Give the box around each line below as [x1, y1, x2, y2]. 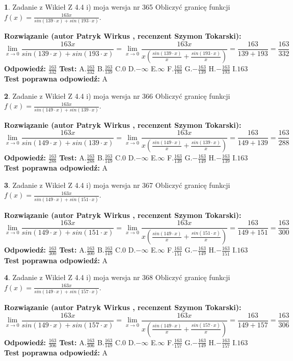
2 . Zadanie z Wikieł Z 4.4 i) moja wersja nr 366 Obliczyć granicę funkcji [4, 90, 230, 101]
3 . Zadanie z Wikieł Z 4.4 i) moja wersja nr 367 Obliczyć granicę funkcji [4, 179, 230, 190]
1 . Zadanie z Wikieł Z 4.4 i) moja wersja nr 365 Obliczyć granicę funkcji [4, 2, 230, 12]
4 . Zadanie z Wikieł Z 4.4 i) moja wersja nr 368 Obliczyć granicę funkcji [4, 272, 230, 283]
